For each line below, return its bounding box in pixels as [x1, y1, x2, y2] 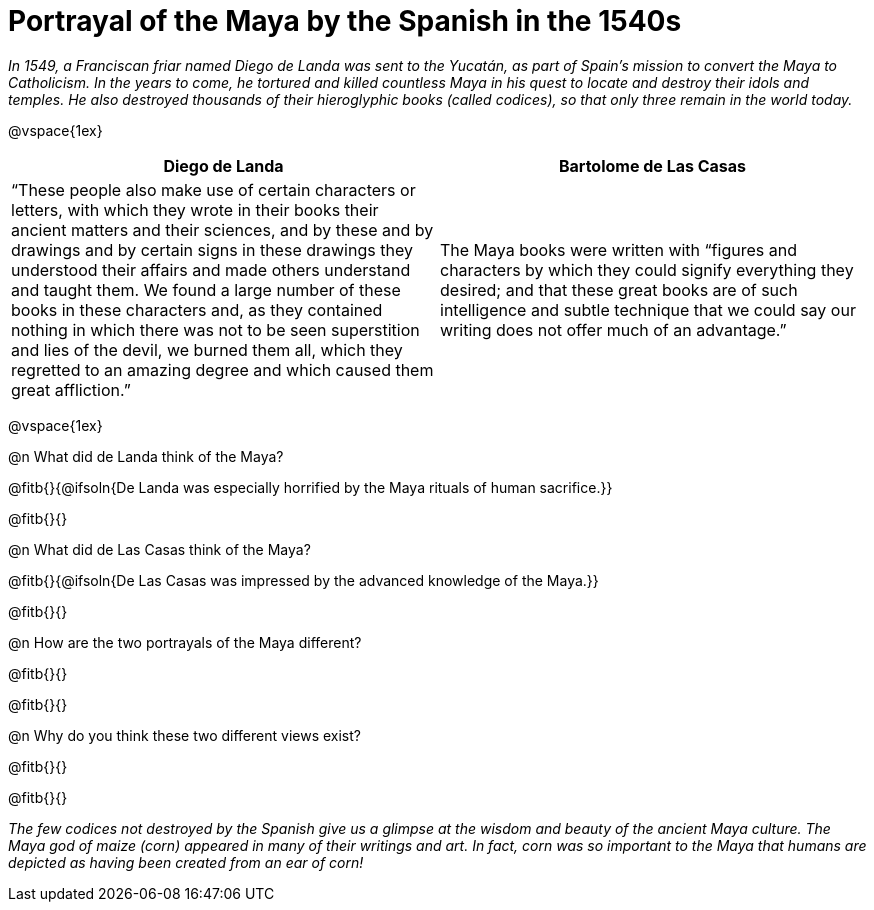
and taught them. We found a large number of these [11, 279, 401, 300]
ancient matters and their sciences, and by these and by [11, 219, 434, 240]
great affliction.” [11, 379, 131, 400]
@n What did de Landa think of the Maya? [8, 447, 284, 465]
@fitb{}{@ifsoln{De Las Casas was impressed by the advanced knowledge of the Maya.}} [8, 571, 599, 589]
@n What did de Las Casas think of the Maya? [8, 540, 311, 558]
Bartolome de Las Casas [558, 155, 747, 176]
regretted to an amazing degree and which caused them [11, 359, 434, 380]
